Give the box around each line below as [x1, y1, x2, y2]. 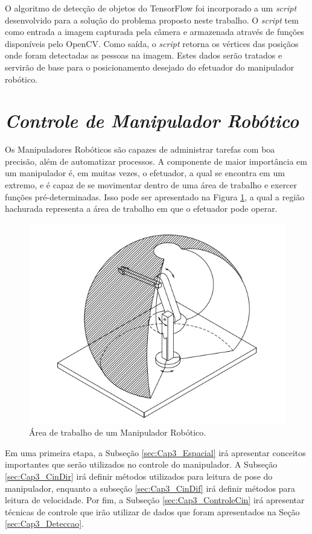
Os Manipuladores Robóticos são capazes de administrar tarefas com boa [5, 143, 275, 156]
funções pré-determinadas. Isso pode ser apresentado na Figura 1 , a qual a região [5, 190, 305, 203]
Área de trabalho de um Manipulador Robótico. [29, 426, 206, 439]
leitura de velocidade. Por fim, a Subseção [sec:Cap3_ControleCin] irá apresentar [5, 494, 305, 506]
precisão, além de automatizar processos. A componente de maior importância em [5, 154, 307, 167]
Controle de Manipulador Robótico [5, 108, 299, 133]
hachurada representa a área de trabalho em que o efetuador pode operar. [5, 202, 278, 215]
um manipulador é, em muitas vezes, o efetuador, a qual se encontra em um [5, 167, 285, 179]
